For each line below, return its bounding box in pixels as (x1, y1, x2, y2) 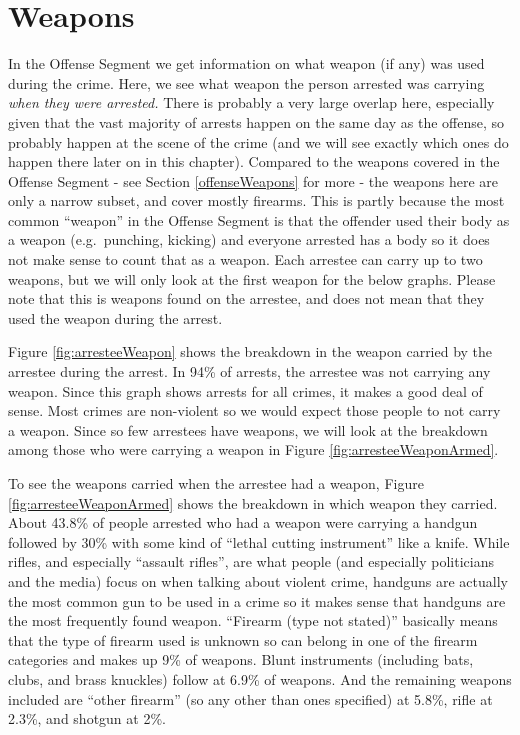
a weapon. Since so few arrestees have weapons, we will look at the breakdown (8, 419, 488, 440)
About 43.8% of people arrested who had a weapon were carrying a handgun (8, 512, 478, 533)
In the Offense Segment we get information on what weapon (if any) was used (8, 53, 485, 74)
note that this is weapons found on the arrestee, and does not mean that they (8, 288, 485, 309)
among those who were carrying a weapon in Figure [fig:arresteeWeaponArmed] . (8, 439, 499, 460)
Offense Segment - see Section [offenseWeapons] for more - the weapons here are (8, 170, 499, 191)
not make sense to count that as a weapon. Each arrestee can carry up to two (8, 249, 483, 270)
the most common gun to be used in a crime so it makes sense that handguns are (8, 590, 506, 611)
